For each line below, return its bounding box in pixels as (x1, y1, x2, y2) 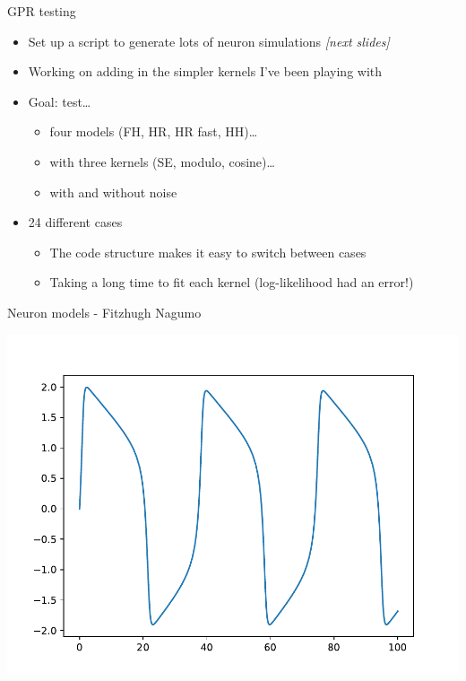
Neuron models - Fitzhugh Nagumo (7, 302, 202, 321)
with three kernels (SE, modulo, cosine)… (49, 152, 275, 170)
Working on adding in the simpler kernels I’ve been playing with (28, 62, 383, 81)
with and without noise (49, 182, 177, 201)
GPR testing (7, 2, 76, 20)
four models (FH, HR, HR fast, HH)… (49, 122, 258, 141)
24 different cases (28, 213, 123, 231)
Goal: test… (28, 92, 91, 110)
